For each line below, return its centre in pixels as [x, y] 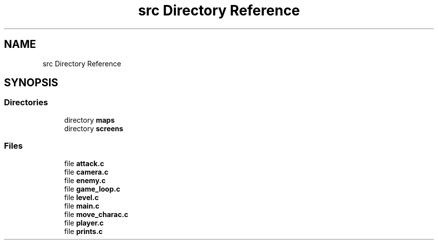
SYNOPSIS [31, 83]
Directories [26, 103]
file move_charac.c [96, 214]
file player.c [84, 223]
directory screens [94, 128]
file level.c [81, 197]
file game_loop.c [92, 189]
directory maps [89, 120]
